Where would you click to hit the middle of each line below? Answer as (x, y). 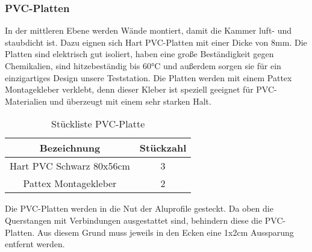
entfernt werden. (35, 244)
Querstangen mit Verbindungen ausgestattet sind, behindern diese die (134, 220)
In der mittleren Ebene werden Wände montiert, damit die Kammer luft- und (148, 30)
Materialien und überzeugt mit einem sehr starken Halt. (108, 101)
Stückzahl (163, 148)
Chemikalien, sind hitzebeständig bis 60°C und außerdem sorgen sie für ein (143, 66)
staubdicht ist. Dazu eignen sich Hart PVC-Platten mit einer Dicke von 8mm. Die (156, 42)
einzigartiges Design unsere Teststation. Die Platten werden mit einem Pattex (148, 77)
